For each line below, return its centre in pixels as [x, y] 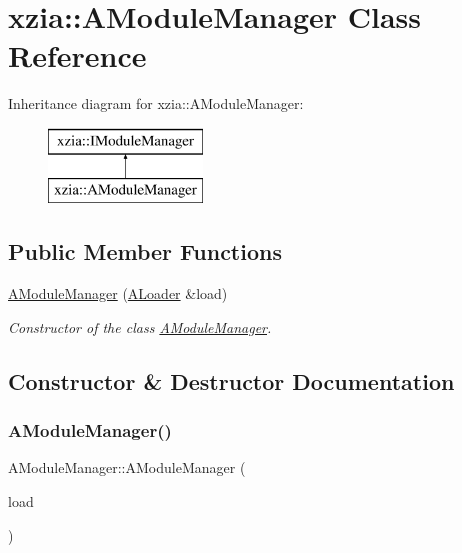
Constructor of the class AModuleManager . [140, 326]
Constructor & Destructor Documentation [231, 380]
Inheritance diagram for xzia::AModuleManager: [156, 103]
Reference [77, 55]
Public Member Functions [145, 251]
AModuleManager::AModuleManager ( [127, 467]
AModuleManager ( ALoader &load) [118, 293]
